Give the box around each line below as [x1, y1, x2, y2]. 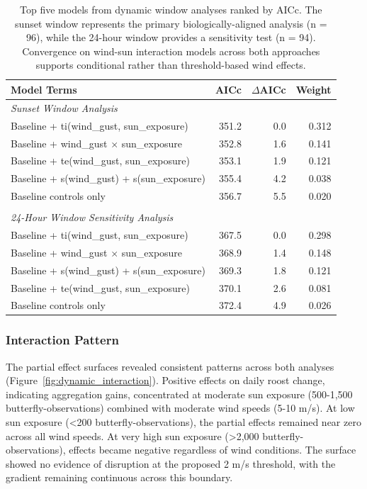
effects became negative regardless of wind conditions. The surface [69, 442, 356, 457]
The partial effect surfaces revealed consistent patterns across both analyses [6, 359, 334, 373]
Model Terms [11, 81, 77, 96]
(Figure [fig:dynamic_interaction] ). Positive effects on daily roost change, [6, 373, 325, 388]
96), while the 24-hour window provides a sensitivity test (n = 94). [26, 30, 316, 45]
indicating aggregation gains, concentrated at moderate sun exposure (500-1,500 [6, 386, 353, 401]
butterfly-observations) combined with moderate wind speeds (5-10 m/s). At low [6, 400, 355, 415]
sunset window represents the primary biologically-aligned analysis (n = [15, 16, 327, 30]
